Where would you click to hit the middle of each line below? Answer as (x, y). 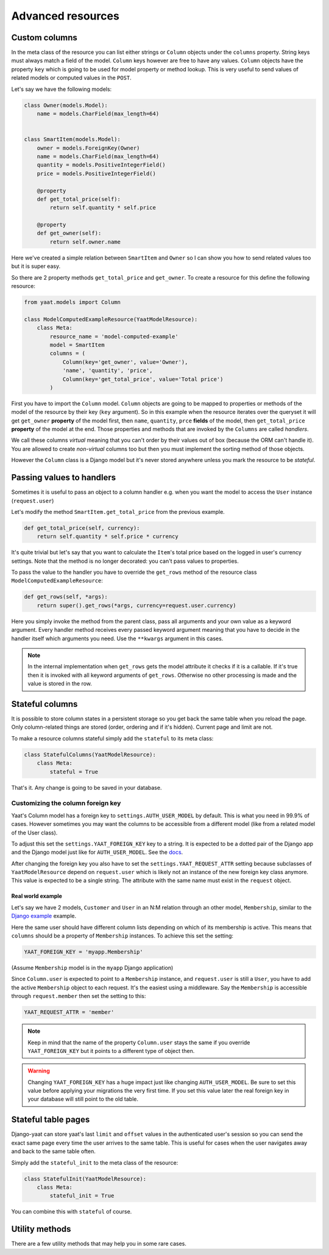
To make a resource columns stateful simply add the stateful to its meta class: (112, 738)
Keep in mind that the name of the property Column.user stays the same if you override (139, 1042)
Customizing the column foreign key (66, 803)
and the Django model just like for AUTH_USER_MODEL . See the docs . (97, 852)
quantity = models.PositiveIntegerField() (101, 165)
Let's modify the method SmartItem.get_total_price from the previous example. (118, 512)
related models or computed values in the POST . (72, 78)
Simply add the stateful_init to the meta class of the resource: (95, 1162)
